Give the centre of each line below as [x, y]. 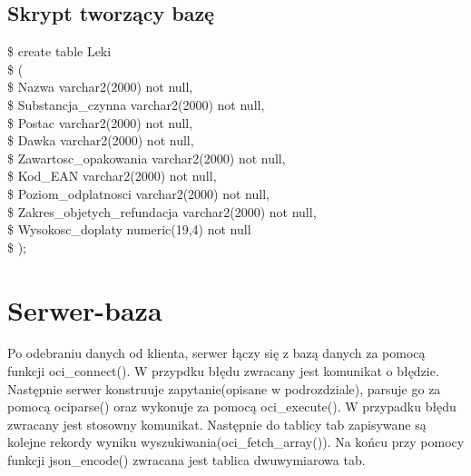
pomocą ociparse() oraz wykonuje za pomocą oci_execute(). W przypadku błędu [232, 407]
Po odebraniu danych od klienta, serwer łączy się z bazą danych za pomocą [216, 353]
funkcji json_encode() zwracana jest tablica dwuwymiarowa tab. [186, 460]
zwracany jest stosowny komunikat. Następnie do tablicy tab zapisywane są [217, 424]
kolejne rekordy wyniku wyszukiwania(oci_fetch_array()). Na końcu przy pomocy [236, 442]
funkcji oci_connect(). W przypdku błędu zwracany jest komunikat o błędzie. [223, 371]
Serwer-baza [85, 309]
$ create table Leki [59, 51]
